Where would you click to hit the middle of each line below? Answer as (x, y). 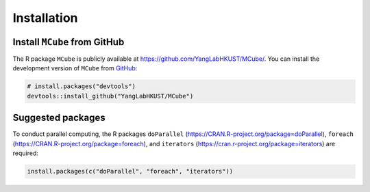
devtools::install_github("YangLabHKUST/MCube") (110, 96)
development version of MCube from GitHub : (75, 68)
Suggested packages (59, 118)
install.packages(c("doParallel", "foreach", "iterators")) (130, 172)
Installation (45, 18)
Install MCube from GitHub (69, 42)
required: (26, 153)
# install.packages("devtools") (82, 86)
